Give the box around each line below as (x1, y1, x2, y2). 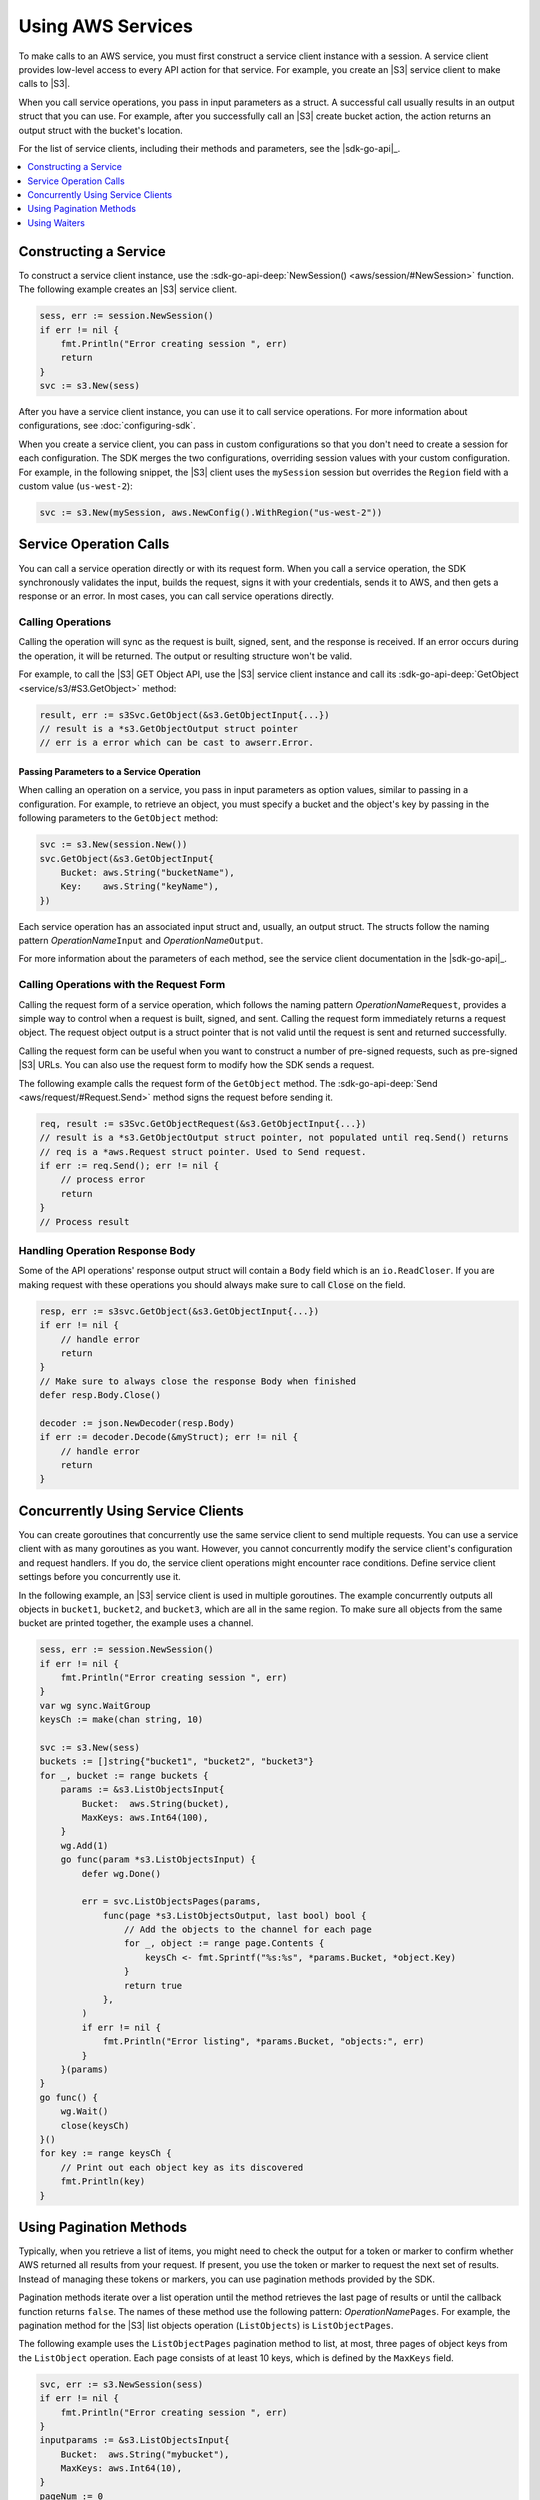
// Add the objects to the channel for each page (123, 1924, 372, 1935)
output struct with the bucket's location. (18, 124, 184, 136)
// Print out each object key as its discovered (60, 2161, 304, 2173)
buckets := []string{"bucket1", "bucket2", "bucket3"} (39, 1756, 314, 1767)
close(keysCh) (60, 2120, 130, 2131)
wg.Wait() (60, 2106, 109, 2117)
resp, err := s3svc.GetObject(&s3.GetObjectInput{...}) (39, 1305, 320, 1317)
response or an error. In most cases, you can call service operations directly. (18, 590, 335, 602)
